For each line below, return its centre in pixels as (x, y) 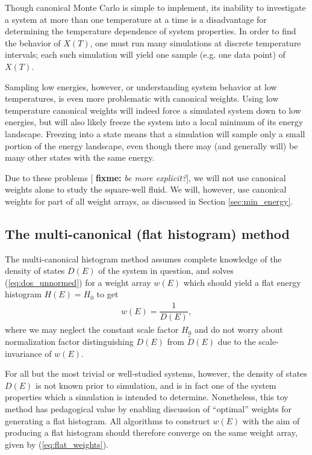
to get (108, 294)
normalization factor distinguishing (69, 341)
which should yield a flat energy (242, 282)
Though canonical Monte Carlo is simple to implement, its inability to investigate (155, 7)
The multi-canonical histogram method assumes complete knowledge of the (143, 258)
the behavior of (33, 42)
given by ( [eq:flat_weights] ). (57, 444)
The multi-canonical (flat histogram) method (147, 233)
